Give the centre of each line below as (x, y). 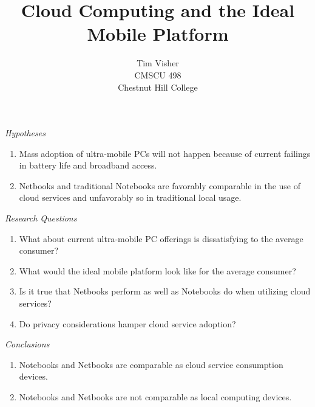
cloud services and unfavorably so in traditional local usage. (130, 197)
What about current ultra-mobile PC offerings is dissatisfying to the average (161, 238)
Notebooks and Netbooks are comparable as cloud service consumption (151, 364)
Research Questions (41, 218)
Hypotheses (25, 133)
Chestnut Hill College (158, 87)
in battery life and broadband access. (88, 165)
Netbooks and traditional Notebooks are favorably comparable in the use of (160, 185)
